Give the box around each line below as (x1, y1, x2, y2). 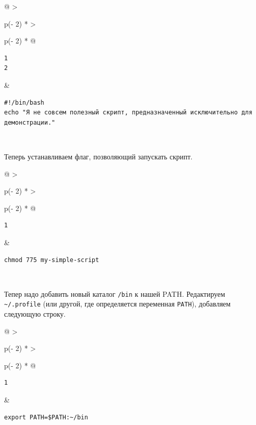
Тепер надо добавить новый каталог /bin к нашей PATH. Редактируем (4, 288, 225, 299)
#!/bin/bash (4, 99, 44, 106)
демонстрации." (4, 119, 56, 126)
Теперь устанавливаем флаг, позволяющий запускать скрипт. (4, 151, 193, 161)
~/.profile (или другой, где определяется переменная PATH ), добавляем (4, 298, 231, 309)
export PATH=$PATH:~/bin (4, 413, 88, 421)
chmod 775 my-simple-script (4, 256, 99, 264)
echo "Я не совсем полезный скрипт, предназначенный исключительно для (4, 109, 252, 116)
